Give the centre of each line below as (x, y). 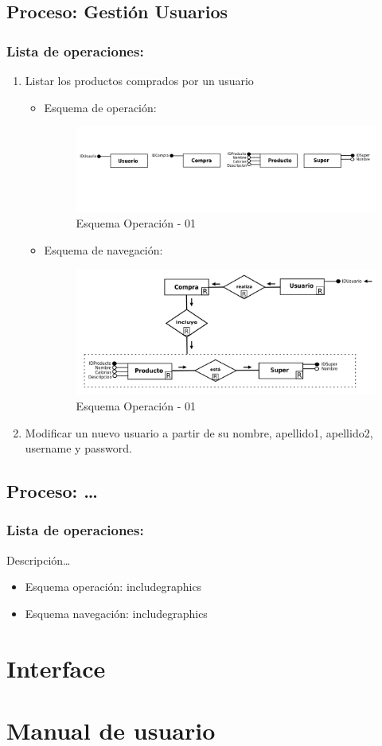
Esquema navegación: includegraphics (116, 613)
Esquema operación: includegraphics (113, 587)
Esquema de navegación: (103, 250)
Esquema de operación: (100, 107)
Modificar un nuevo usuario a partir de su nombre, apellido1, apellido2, (199, 432)
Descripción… (39, 559)
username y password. (78, 448)
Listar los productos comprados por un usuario (139, 80)
